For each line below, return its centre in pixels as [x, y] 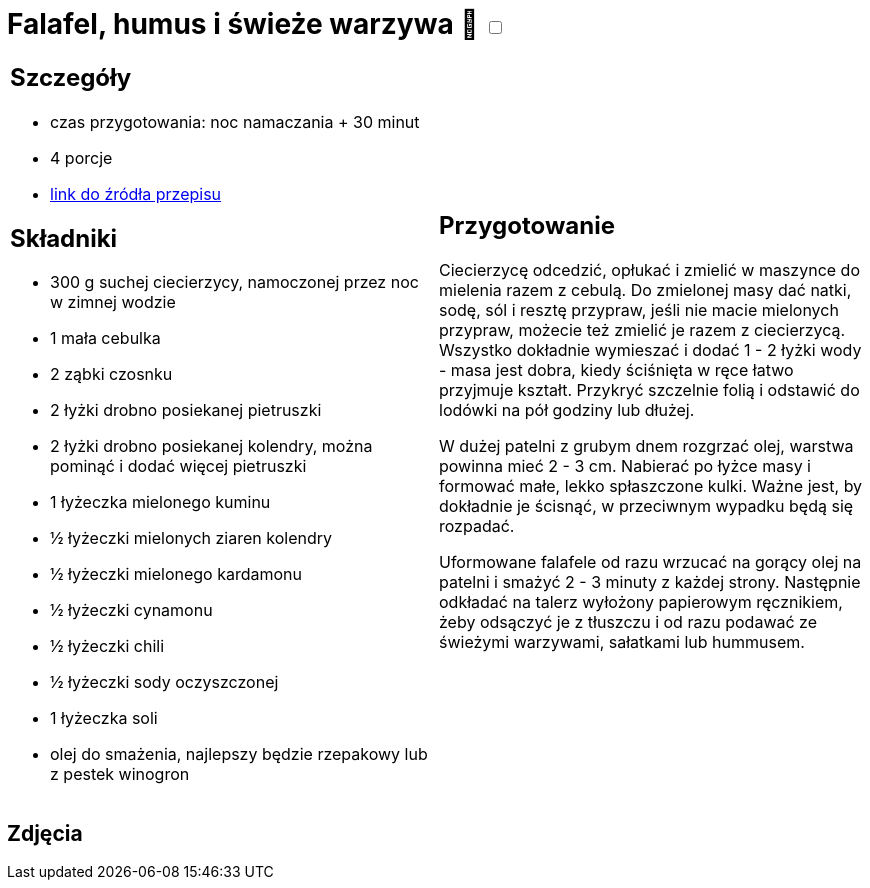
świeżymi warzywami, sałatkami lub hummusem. [622, 642]
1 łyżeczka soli [104, 718]
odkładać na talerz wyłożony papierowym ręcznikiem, [641, 602]
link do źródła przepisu [136, 193]
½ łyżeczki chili [107, 646]
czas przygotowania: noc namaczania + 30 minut [235, 121]
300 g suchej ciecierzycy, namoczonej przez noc [234, 282]
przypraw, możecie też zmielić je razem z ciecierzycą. [642, 330]
